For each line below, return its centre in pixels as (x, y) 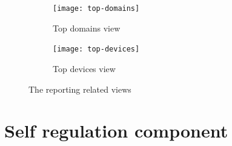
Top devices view (84, 68)
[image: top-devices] (96, 49)
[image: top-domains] (96, 8)
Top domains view (87, 28)
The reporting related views (80, 89)
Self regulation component (116, 131)
